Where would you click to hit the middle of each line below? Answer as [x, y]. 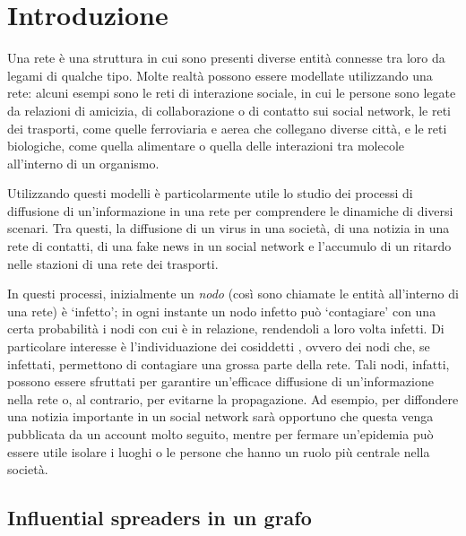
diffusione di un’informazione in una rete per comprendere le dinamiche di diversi [230, 210]
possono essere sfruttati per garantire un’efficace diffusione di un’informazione [220, 381]
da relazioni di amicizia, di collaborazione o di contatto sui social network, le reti [229, 110]
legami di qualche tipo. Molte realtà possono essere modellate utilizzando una [220, 75]
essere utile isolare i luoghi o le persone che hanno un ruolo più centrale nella [219, 451]
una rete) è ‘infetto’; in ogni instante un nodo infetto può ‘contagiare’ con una [222, 311]
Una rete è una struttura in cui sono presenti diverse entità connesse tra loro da [226, 58]
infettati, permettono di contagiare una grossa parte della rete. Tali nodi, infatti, [229, 363]
